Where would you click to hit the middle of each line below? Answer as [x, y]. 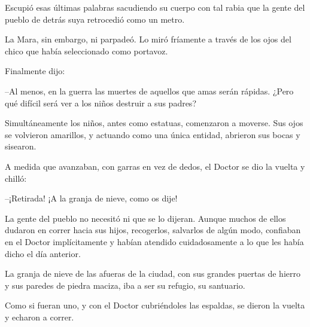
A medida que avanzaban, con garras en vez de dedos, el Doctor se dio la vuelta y [155, 166]
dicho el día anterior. [43, 253]
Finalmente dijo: [35, 71]
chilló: [16, 178]
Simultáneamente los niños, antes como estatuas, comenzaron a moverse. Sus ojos [154, 123]
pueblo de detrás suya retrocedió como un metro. [95, 19]
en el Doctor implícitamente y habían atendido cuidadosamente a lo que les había [154, 241]
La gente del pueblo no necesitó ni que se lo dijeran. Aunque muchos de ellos [145, 218]
